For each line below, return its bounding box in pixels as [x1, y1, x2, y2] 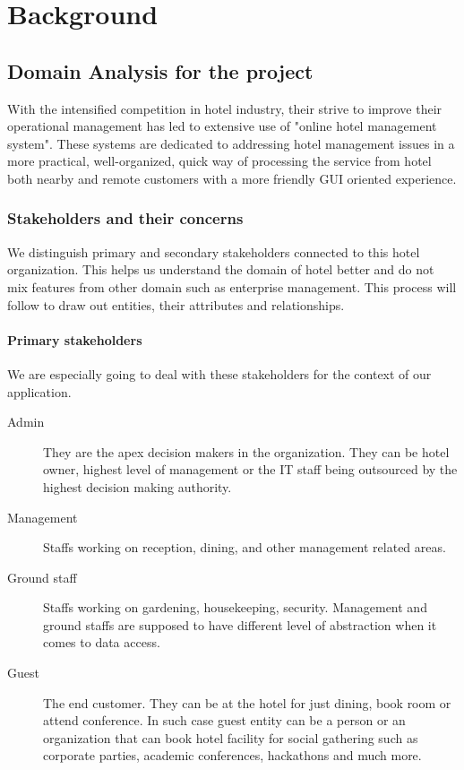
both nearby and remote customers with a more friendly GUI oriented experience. [7, 169, 457, 187]
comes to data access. [43, 633, 160, 652]
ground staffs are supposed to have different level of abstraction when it [43, 615, 437, 634]
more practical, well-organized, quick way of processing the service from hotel [7, 151, 432, 170]
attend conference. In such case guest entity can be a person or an [43, 711, 406, 730]
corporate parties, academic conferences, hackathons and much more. [43, 746, 422, 765]
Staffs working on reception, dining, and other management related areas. [43, 538, 446, 557]
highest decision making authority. [43, 477, 232, 496]
